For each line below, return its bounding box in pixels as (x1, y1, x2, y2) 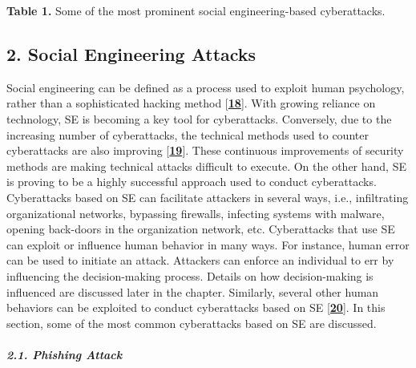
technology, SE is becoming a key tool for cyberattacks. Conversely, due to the (6, 110, 392, 127)
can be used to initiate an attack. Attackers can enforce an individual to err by (6, 252, 394, 269)
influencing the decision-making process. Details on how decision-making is (6, 267, 374, 284)
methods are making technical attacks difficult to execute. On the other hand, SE (6, 157, 406, 174)
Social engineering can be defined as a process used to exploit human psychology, (6, 79, 405, 95)
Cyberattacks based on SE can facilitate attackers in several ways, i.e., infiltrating (6, 188, 409, 205)
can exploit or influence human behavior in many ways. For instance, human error (6, 236, 410, 253)
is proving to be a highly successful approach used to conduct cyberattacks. (6, 173, 377, 190)
